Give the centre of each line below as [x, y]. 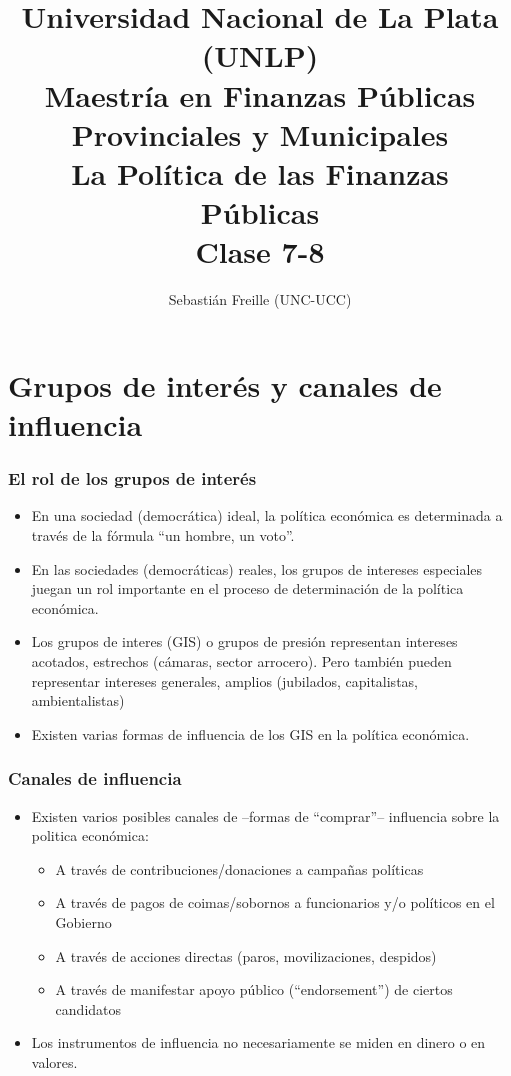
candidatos [88, 1008]
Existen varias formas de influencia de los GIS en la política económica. [250, 733]
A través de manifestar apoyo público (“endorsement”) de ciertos [254, 989]
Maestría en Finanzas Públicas [260, 94]
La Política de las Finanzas [260, 172]
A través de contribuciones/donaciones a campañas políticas [239, 868]
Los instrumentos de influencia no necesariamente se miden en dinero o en [258, 1042]
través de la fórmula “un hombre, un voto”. [163, 535]
